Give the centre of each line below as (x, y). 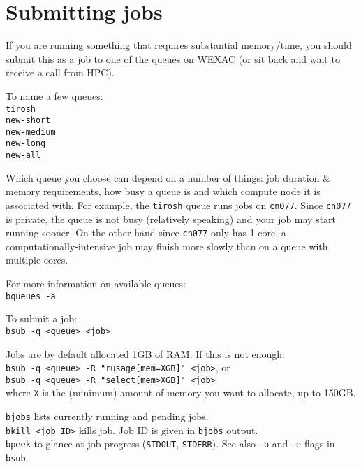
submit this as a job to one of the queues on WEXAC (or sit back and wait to (173, 58)
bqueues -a (31, 296)
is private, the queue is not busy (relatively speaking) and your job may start (171, 218)
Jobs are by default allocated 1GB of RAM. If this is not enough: (145, 353)
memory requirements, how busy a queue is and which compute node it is (163, 191)
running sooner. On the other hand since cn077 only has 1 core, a (146, 232)
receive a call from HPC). (60, 72)
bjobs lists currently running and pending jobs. (107, 416)
